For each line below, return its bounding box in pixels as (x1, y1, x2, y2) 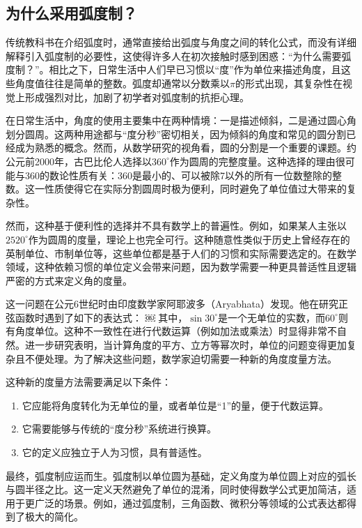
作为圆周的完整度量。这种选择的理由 (169, 153, 336, 168)
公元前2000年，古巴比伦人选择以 (6, 153, 152, 168)
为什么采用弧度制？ (6, 2, 137, 24)
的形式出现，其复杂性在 (235, 75, 343, 90)
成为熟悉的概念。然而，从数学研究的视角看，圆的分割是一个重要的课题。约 (15, 140, 356, 155)
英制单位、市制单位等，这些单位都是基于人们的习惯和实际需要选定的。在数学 (6, 246, 356, 260)
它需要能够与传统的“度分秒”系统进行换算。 (22, 421, 217, 436)
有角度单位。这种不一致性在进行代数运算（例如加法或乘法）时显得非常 (6, 324, 327, 338)
